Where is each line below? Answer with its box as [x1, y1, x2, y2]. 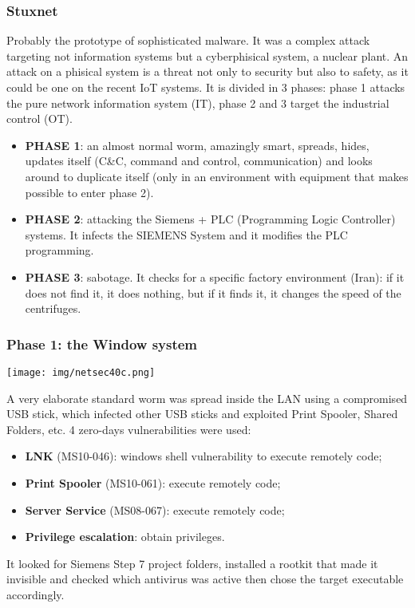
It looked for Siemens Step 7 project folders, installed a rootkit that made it [6, 555, 378, 571]
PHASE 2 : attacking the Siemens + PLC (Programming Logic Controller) [25, 211, 396, 227]
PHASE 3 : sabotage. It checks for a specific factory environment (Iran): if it [25, 268, 405, 285]
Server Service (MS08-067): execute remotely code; [25, 501, 285, 518]
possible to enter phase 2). [25, 184, 154, 200]
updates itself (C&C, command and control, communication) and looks [25, 152, 373, 169]
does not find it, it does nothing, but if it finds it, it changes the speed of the [25, 284, 401, 301]
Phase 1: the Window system [6, 334, 198, 353]
